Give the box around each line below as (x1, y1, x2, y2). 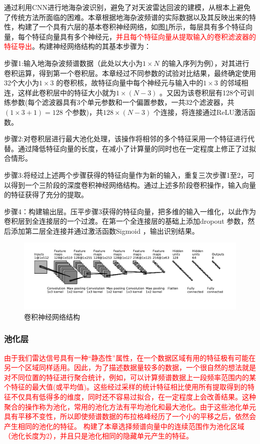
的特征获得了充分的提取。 (4, 189, 88, 200)
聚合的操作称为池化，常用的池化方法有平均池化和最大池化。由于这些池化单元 (4, 401, 256, 412)
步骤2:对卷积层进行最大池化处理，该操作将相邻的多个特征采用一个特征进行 (4, 133, 247, 144)
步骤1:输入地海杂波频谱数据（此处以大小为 (4, 57, 142, 68)
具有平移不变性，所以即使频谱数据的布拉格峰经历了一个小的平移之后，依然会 (4, 411, 256, 422)
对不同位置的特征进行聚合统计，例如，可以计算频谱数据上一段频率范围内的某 (4, 372, 256, 382)
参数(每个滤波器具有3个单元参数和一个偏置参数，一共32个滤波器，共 (10, 97, 234, 107)
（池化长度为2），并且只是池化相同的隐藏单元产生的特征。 (4, 431, 193, 441)
